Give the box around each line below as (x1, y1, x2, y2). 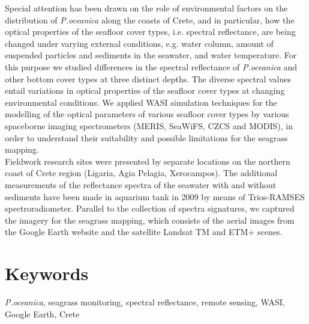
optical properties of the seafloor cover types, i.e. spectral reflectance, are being (5, 25, 296, 38)
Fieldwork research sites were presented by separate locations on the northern (5, 154, 290, 167)
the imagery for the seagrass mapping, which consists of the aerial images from (5, 213, 295, 226)
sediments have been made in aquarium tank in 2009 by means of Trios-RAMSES (5, 190, 305, 203)
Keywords (5, 261, 89, 286)
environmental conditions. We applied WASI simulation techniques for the (5, 96, 277, 108)
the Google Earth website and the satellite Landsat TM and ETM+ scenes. (5, 225, 283, 238)
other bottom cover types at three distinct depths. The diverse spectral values (5, 72, 292, 85)
